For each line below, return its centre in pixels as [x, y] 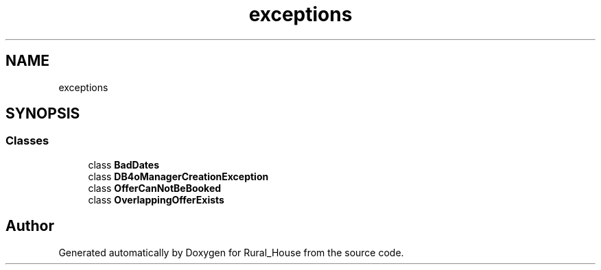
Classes [27, 141]
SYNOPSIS [43, 114]
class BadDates [123, 164]
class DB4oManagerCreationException [178, 176]
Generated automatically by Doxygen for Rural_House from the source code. [231, 252]
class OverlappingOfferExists [156, 199]
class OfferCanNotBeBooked [155, 188]
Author [30, 226]
